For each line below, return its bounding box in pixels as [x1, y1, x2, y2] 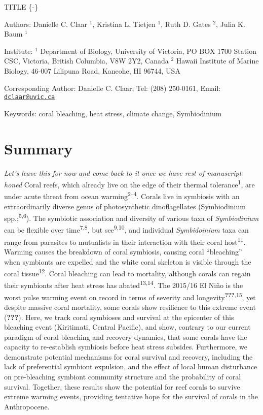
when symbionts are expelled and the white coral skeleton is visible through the [4, 256, 251, 267]
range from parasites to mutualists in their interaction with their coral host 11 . [4, 235, 246, 247]
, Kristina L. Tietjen [92, 18, 156, 29]
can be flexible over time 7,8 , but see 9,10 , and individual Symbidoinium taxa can [4, 223, 249, 235]
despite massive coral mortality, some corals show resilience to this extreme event [4, 301, 256, 312]
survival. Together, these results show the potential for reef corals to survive [4, 381, 240, 392]
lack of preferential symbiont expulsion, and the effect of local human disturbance [4, 361, 257, 372]
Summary [4, 138, 73, 158]
